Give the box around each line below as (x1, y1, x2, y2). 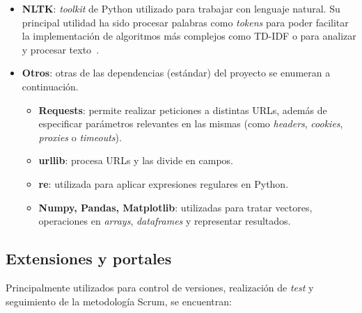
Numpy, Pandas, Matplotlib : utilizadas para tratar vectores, (38, 200, 313, 214)
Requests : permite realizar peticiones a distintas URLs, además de (38, 102, 327, 117)
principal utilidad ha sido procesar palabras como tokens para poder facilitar (22, 15, 349, 29)
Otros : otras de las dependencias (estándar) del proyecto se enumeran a (22, 65, 331, 80)
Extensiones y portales (6, 248, 172, 269)
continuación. (22, 79, 79, 93)
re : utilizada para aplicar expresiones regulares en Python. (38, 176, 289, 191)
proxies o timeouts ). (38, 129, 122, 144)
